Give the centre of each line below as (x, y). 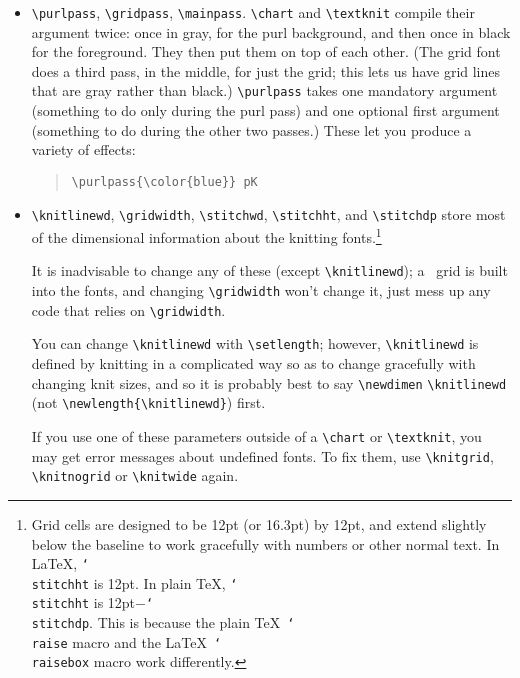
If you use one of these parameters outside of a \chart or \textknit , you (256, 435)
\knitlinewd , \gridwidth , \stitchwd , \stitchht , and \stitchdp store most (268, 213)
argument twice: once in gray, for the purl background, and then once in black (271, 31)
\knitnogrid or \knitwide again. (135, 475)
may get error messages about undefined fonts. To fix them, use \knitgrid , (262, 455)
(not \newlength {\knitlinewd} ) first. (148, 402)
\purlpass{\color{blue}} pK (164, 181)
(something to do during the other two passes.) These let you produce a (251, 129)
